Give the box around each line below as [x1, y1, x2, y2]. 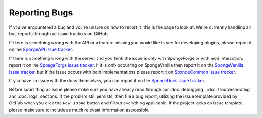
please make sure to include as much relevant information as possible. [9, 107, 150, 113]
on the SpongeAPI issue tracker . [9, 46, 73, 52]
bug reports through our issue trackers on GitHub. [9, 30, 109, 36]
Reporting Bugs [9, 7, 73, 18]
